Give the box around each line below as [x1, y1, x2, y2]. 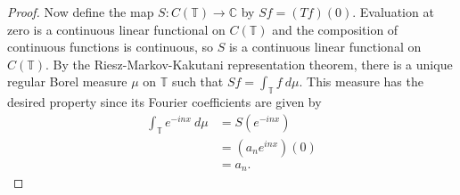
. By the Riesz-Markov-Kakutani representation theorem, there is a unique [45, 54, 453, 73]
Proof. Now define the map [7, 3, 154, 20]
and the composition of [272, 20, 398, 38]
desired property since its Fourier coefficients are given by [7, 93, 322, 111]
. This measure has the [299, 72, 423, 91]
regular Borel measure [7, 72, 127, 91]
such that [172, 72, 224, 91]
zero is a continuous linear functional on [7, 20, 226, 38]
